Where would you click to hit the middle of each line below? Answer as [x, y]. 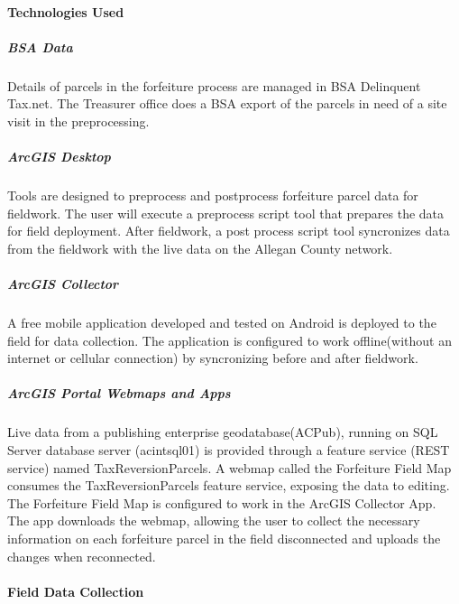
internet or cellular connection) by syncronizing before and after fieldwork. [213, 358]
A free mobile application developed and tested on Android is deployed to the [222, 323]
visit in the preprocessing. [78, 121]
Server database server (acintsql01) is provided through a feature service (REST [229, 449]
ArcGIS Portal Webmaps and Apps [119, 393]
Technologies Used [66, 11]
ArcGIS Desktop [59, 157]
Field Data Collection [76, 591]
